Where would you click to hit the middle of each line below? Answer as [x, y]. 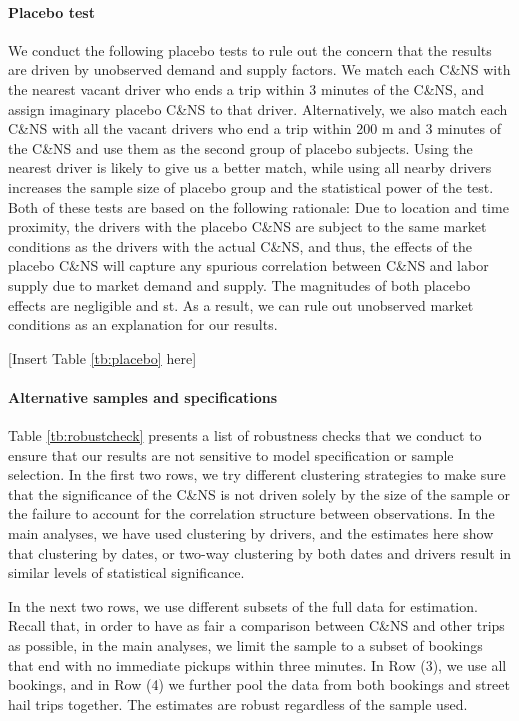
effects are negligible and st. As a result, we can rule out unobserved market [241, 304]
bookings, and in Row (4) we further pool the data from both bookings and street [259, 684]
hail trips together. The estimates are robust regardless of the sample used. [238, 703]
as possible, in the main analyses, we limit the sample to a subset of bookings [245, 645]
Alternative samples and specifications [143, 396]
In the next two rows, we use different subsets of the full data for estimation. [243, 605]
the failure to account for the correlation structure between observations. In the [251, 513]
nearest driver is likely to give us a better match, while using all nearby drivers [250, 167]
